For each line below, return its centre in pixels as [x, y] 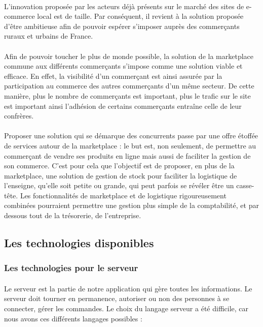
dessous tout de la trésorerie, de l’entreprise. [73, 215]
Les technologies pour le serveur [71, 268]
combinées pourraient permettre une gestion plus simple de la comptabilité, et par [131, 205]
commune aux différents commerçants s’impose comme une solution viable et [123, 66]
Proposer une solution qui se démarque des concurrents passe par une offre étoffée [131, 136]
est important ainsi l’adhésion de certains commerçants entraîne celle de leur [123, 106]
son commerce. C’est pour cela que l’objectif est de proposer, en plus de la [119, 166]
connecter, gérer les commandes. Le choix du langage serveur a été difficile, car [126, 308]
